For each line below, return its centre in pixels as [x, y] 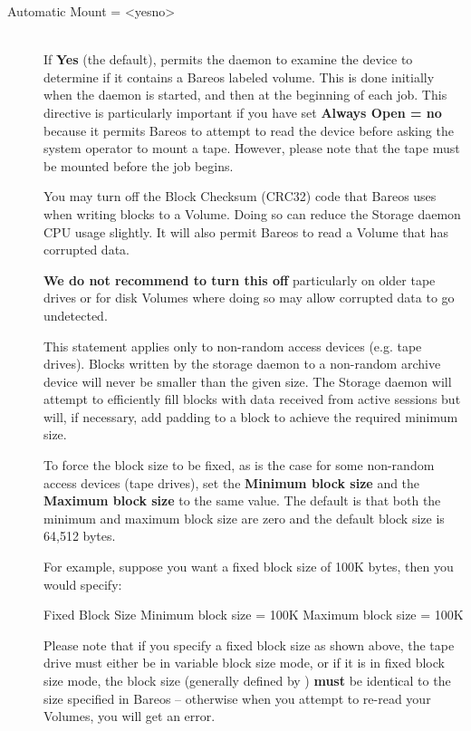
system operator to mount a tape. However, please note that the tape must [252, 148]
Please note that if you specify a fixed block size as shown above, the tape [249, 644]
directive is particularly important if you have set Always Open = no [243, 112]
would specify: [83, 584]
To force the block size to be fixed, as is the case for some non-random [239, 465]
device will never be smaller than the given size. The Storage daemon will [248, 381]
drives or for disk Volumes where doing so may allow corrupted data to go [249, 298]
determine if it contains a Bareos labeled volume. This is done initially [239, 77]
